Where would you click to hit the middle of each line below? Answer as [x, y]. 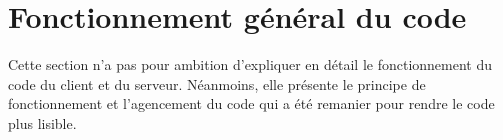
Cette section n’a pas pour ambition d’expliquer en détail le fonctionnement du [250, 64]
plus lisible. [42, 122]
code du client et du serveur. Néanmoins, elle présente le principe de [217, 83]
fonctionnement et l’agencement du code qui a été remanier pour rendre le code [251, 103]
